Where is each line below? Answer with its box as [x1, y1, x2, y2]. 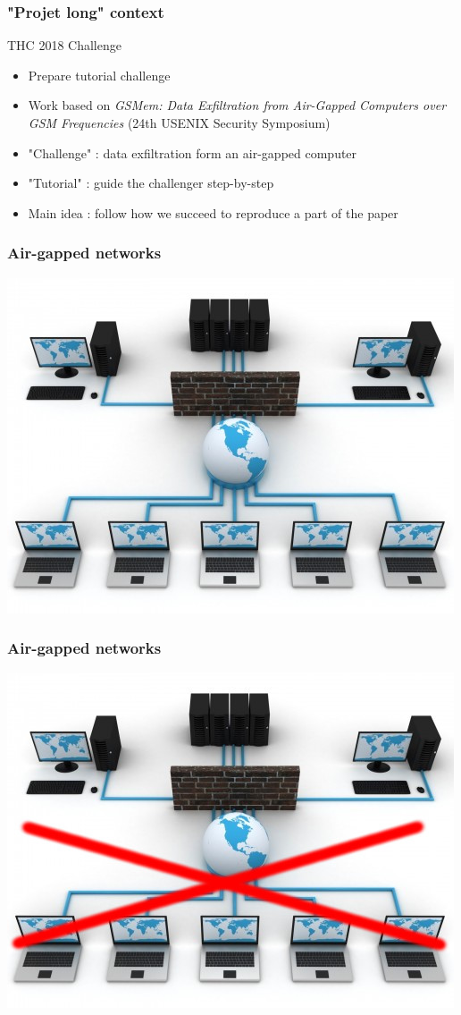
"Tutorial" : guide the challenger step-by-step [28, 173, 274, 192]
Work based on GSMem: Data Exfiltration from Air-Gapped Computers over [28, 96, 447, 114]
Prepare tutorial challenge [28, 65, 171, 84]
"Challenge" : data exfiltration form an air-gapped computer [28, 143, 357, 162]
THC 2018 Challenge [7, 36, 122, 55]
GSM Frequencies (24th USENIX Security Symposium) [28, 114, 331, 131]
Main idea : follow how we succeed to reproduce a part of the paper [28, 203, 398, 222]
